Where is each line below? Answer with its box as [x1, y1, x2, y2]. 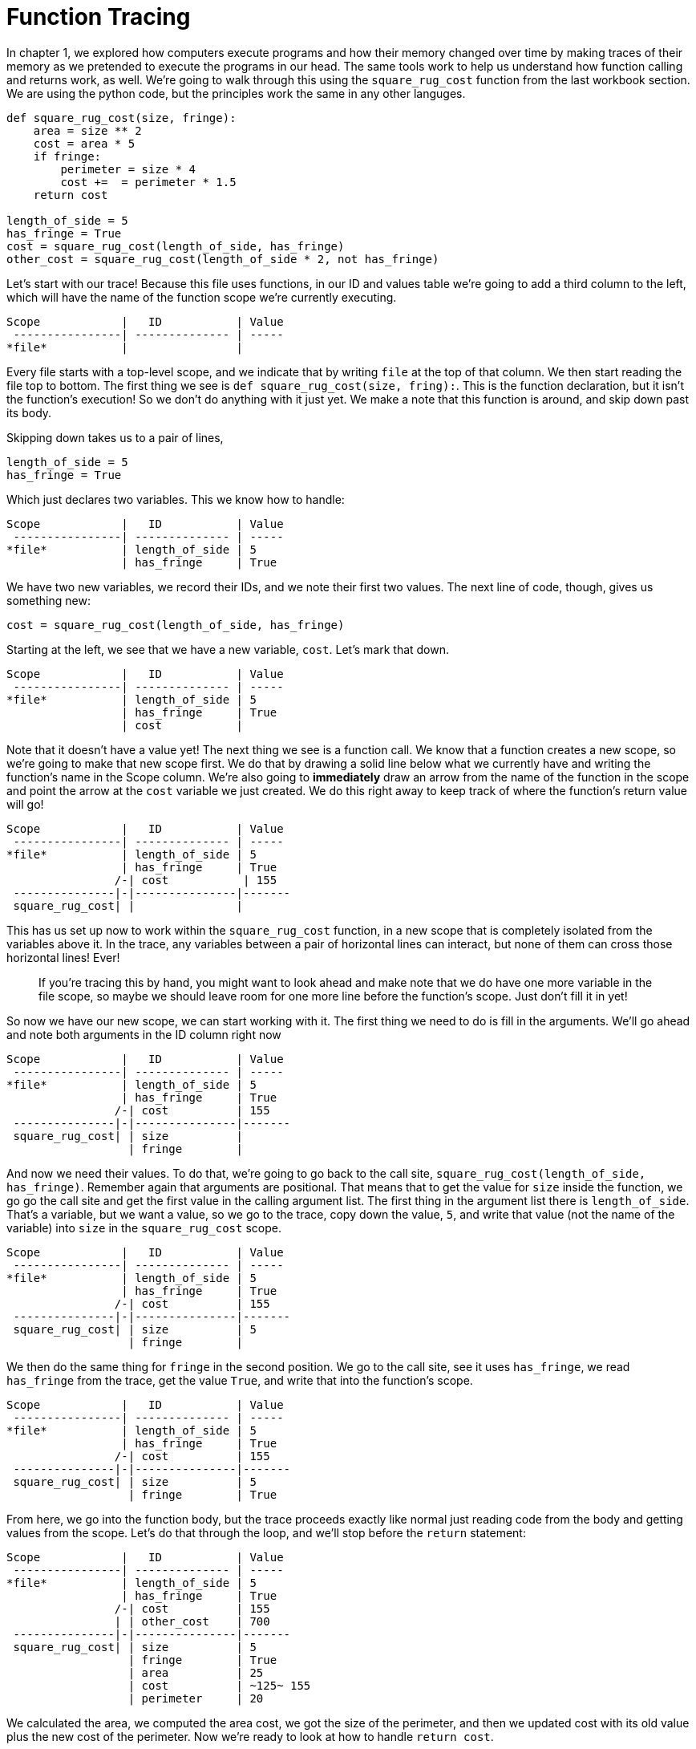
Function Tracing [6, 3, 191, 30]
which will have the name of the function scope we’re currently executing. [6, 290, 397, 304]
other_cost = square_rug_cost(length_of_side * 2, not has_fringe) [6, 252, 439, 266]
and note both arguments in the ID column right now [6, 1027, 281, 1041]
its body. [6, 405, 52, 420]
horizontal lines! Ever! [6, 950, 120, 964]
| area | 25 [127, 1666, 264, 1679]
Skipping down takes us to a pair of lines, [6, 430, 224, 444]
